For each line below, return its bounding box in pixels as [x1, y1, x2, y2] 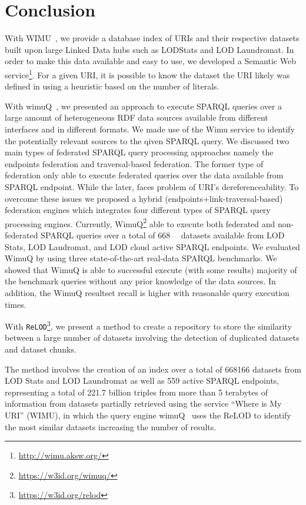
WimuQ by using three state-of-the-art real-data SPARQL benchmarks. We [5, 252, 277, 264]
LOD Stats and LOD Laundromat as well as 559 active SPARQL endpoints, [5, 374, 280, 387]
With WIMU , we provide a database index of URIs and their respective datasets [5, 32, 300, 44]
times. [5, 298, 26, 310]
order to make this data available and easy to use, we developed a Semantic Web [5, 55, 296, 67]
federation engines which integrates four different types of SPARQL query [5, 204, 271, 216]
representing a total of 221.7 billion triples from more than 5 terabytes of [5, 386, 268, 398]
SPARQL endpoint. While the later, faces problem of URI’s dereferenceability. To [5, 180, 299, 192]
